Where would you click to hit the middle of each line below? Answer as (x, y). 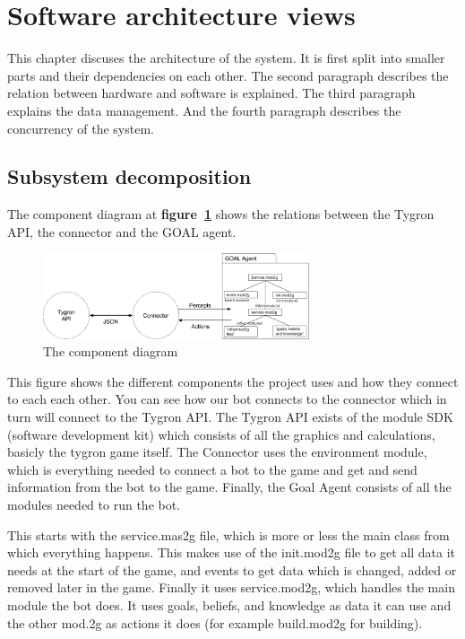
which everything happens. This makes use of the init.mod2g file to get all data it (232, 552)
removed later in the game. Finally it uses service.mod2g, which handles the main (231, 587)
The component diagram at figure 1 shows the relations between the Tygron (221, 214)
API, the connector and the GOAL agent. (122, 231)
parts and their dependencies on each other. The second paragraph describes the (228, 75)
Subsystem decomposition (129, 176)
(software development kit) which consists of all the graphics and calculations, (221, 434)
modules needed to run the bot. (94, 504)
